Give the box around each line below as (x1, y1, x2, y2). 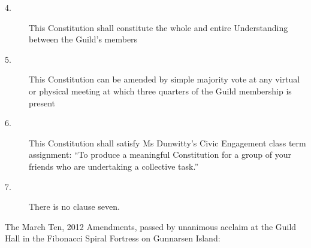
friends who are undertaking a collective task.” (29, 160, 198, 172)
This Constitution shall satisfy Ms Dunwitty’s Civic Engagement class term (29, 136, 306, 149)
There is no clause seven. (29, 200, 120, 213)
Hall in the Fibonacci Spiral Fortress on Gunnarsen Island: (5, 232, 221, 244)
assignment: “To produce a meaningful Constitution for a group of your (29, 148, 291, 161)
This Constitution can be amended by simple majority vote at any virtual (29, 73, 300, 85)
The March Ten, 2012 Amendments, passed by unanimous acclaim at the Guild (5, 220, 297, 232)
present (29, 96, 56, 109)
